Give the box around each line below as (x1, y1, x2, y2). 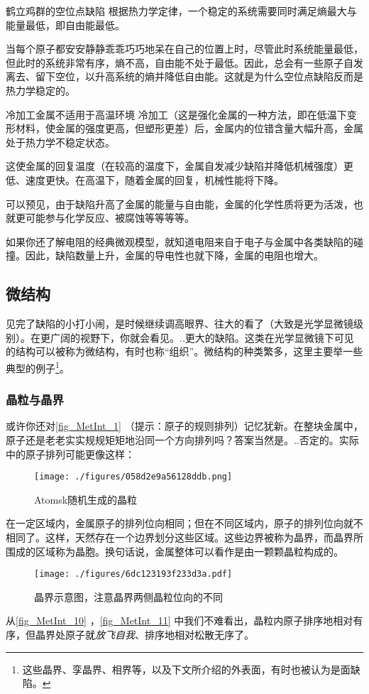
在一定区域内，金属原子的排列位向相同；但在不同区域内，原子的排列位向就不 (6, 516, 363, 531)
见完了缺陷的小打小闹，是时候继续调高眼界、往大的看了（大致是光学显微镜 (6, 316, 353, 331)
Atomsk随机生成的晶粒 (34, 492, 138, 506)
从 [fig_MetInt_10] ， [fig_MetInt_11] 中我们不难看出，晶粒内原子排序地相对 (6, 613, 353, 628)
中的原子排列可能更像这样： (6, 446, 135, 461)
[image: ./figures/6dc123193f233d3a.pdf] (34, 569, 233, 580)
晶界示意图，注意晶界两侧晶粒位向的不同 (34, 589, 223, 604)
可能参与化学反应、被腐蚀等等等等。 (25, 210, 194, 225)
